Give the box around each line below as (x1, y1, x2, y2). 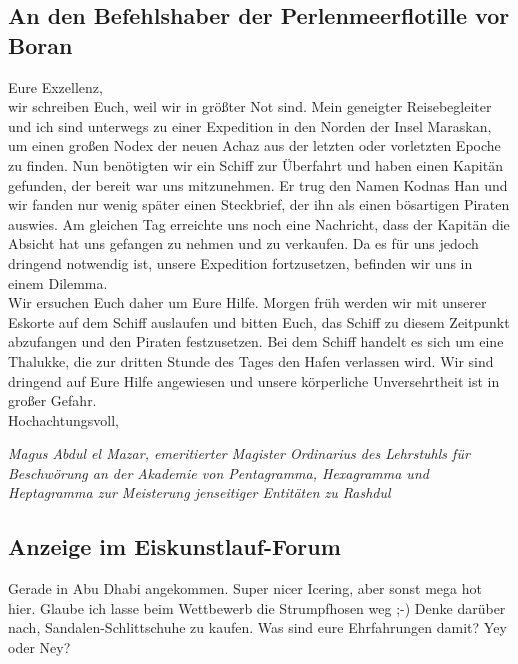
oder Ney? (8, 637, 71, 658)
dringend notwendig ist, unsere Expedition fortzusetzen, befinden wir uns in (8, 252, 473, 273)
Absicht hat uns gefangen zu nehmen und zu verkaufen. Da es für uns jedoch (8, 233, 479, 254)
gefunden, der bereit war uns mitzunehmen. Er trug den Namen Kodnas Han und (8, 174, 508, 195)
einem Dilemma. (8, 272, 108, 293)
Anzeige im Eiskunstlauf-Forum (8, 531, 341, 562)
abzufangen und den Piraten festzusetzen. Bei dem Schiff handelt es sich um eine (8, 331, 504, 352)
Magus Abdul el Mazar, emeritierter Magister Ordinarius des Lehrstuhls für (8, 443, 470, 464)
